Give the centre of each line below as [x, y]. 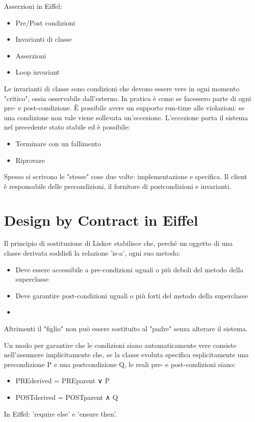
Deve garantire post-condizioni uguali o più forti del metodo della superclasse [132, 295]
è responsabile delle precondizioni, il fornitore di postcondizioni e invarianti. [118, 186]
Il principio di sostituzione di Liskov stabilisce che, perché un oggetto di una [118, 243]
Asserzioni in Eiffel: [33, 6]
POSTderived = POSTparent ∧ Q [67, 397]
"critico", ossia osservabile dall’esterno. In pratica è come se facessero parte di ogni [127, 98]
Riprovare [30, 160]
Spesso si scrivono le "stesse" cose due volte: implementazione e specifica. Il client [126, 176]
